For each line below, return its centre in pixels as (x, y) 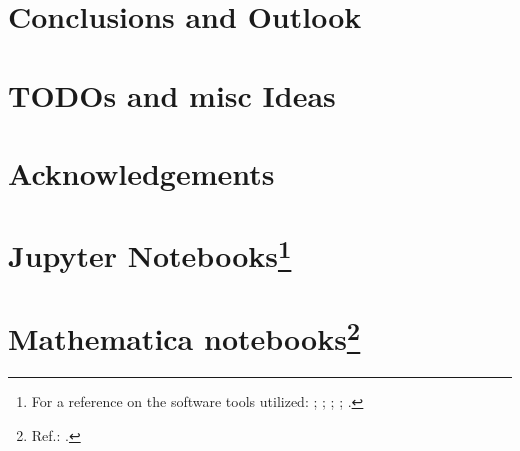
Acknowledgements (141, 172)
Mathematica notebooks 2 (184, 336)
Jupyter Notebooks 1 (150, 253)
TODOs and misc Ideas (172, 94)
